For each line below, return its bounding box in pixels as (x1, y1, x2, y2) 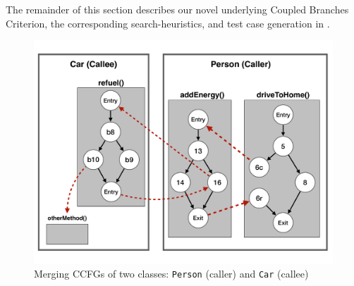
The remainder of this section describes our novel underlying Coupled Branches (6, 2, 349, 16)
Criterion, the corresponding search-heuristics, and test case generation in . (6, 15, 330, 30)
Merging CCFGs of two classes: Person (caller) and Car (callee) (34, 266, 309, 281)
